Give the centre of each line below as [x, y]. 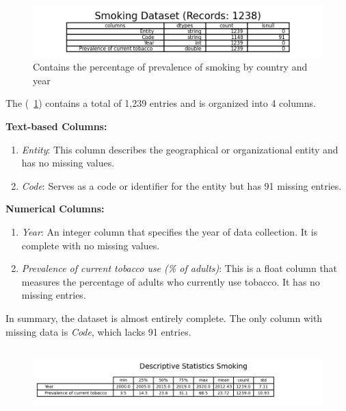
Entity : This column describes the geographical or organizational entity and [180, 149]
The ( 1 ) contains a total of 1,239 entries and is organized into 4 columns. [161, 103]
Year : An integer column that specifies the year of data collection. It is [170, 232]
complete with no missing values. [91, 245]
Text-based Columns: [56, 126]
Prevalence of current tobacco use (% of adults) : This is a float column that [179, 268]
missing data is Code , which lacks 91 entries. [98, 331]
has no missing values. [68, 163]
